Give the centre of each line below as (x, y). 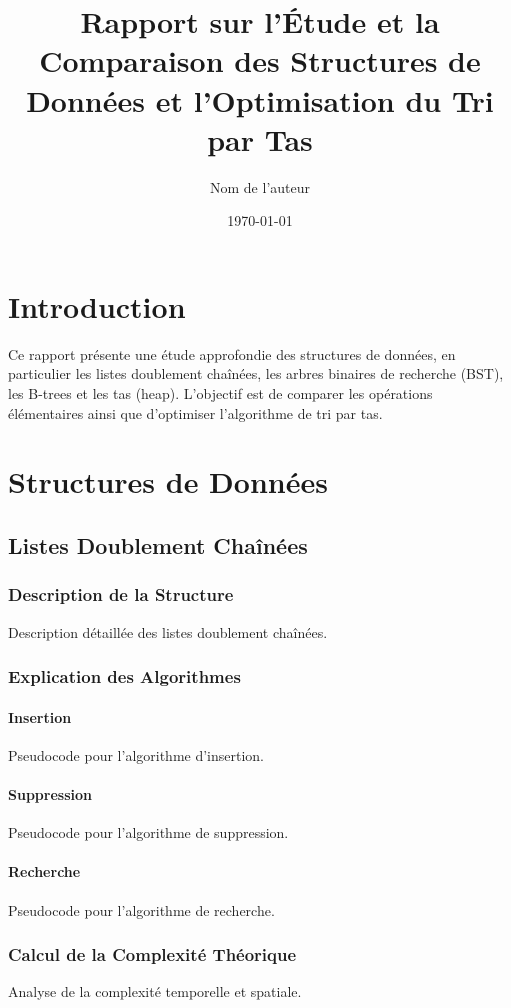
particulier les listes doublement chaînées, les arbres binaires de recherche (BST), (256, 373)
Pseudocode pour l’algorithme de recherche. (141, 909)
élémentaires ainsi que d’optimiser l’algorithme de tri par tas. (195, 412)
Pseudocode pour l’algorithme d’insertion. (136, 754)
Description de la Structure (121, 594)
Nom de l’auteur (260, 186)
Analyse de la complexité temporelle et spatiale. (155, 991)
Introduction (97, 305)
